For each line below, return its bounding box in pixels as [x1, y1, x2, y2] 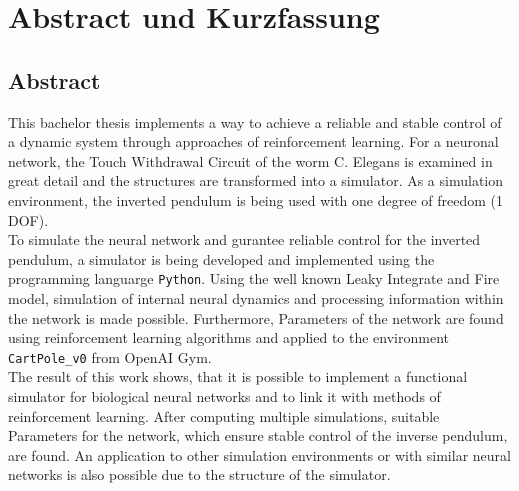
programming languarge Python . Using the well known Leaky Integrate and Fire [8, 268, 500, 289]
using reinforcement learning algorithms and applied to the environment [8, 327, 449, 348]
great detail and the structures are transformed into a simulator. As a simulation [8, 170, 504, 191]
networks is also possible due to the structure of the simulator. [8, 464, 391, 485]
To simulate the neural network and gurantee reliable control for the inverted [8, 229, 481, 250]
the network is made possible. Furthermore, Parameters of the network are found [8, 307, 504, 328]
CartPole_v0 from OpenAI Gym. [8, 346, 212, 367]
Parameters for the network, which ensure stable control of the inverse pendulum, [8, 425, 508, 446]
